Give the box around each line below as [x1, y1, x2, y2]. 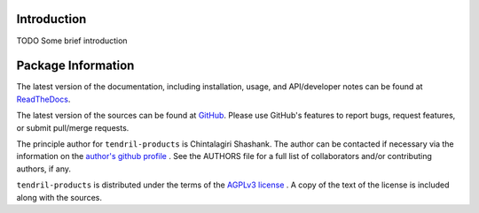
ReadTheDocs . [16, 94, 71, 104]
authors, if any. [16, 164, 71, 174]
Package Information [16, 58, 135, 73]
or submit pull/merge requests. [16, 122, 130, 133]
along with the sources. [16, 192, 102, 202]
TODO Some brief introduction [16, 35, 128, 46]
